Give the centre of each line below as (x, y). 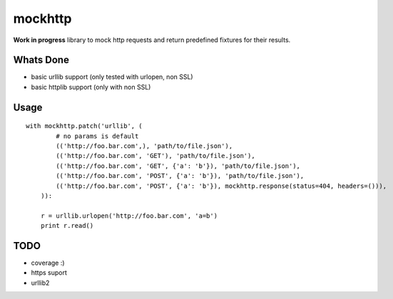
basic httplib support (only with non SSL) (91, 87)
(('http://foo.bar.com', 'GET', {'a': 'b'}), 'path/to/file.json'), (178, 166)
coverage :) (48, 263)
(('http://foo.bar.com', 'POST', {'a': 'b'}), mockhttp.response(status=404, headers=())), (221, 186)
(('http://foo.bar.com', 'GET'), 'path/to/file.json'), (156, 156)
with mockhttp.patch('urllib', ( (84, 126)
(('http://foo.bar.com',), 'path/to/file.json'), (144, 146)
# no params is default (97, 136)
